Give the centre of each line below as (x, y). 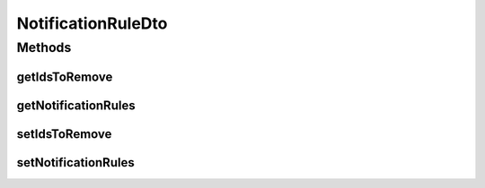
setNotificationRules (75, 162)
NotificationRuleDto (92, 23)
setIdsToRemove (64, 134)
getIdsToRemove (65, 77)
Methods (44, 47)
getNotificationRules (76, 105)
